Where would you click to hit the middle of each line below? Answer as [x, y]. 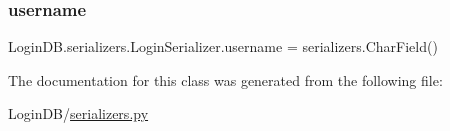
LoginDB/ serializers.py [78, 113]
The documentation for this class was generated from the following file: [225, 79]
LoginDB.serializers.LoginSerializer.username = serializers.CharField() [223, 46]
